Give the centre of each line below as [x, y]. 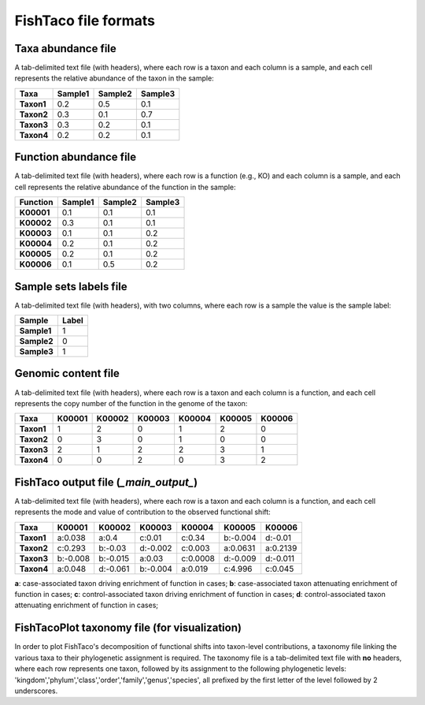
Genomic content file [67, 373]
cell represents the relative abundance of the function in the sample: [125, 187]
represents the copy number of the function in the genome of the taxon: [131, 403]
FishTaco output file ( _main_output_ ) [106, 482]
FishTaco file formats [85, 21]
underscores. [36, 691]
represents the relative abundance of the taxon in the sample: [114, 78]
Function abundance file [76, 157]
